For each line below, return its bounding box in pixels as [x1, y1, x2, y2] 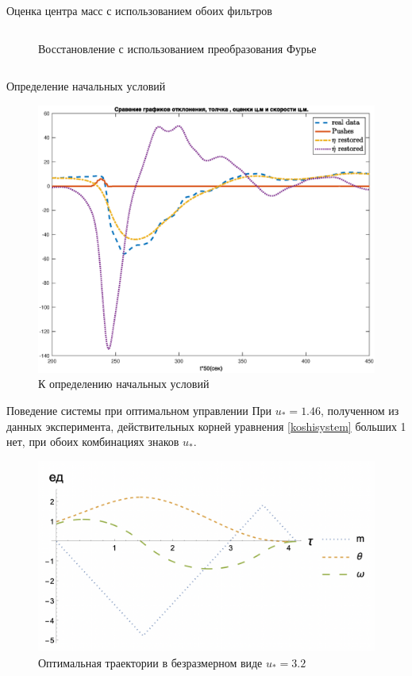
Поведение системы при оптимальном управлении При [6, 402, 272, 419]
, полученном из [321, 402, 399, 419]
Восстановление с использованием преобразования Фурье [38, 40, 317, 56]
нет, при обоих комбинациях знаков [6, 433, 179, 450]
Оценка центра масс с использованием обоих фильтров [6, 2, 272, 18]
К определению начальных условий [38, 375, 210, 392]
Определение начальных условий [6, 78, 166, 94]
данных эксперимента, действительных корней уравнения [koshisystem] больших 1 [6, 417, 406, 434]
